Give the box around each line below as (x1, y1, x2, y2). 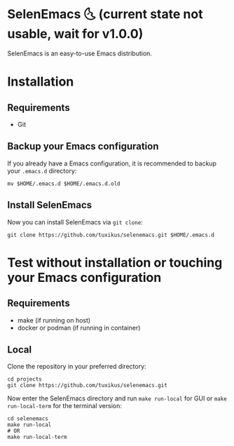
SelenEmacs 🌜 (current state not (7, 6, 203, 22)
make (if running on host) (17, 316, 91, 324)
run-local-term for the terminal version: (7, 402, 123, 410)
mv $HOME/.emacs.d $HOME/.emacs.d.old (7, 180, 121, 187)
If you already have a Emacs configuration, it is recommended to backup (7, 159, 217, 168)
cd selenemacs (7, 415, 49, 422)
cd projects (7, 376, 42, 383)
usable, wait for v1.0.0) (7, 26, 144, 42)
